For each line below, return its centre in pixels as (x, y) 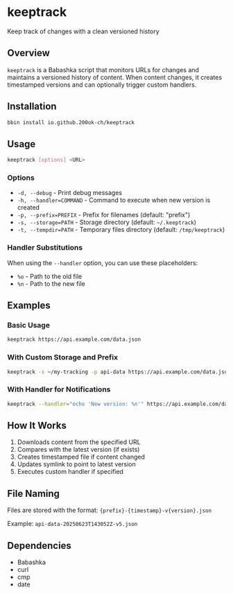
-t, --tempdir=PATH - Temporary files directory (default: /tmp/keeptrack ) (121, 230)
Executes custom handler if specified (70, 472)
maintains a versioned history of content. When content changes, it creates (115, 77)
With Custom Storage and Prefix (63, 357)
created (28, 207)
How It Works (37, 426)
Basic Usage (29, 325)
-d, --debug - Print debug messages (70, 193)
